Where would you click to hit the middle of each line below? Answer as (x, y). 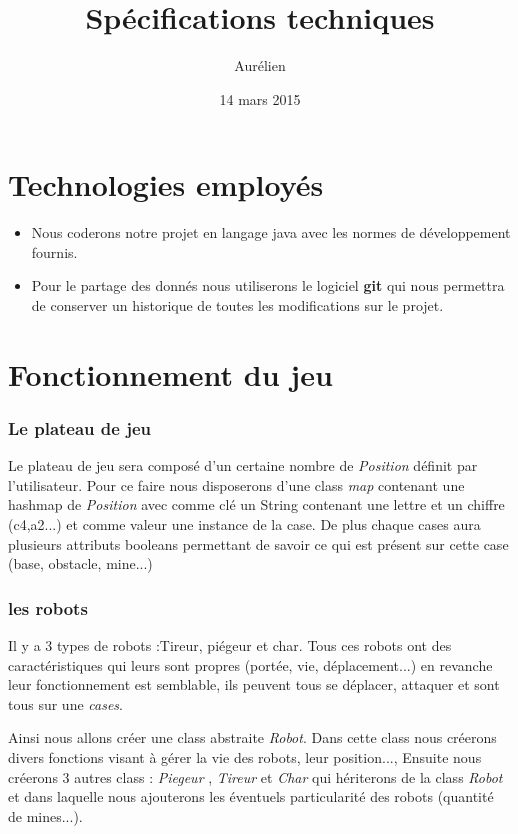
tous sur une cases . (65, 703)
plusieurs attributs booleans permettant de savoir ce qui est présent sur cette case (258, 543)
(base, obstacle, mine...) (80, 563)
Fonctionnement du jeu (170, 373)
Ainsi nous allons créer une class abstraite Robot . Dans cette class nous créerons (252, 737)
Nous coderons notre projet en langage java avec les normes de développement (271, 232)
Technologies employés (166, 184)
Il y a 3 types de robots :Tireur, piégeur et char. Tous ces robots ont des (230, 645)
